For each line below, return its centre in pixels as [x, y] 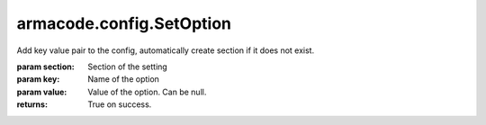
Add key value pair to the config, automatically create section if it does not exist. [166, 50]
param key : [38, 79]
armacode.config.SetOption [124, 23]
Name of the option [123, 79]
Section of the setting [128, 67]
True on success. [120, 104]
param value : [42, 92]
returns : [32, 104]
